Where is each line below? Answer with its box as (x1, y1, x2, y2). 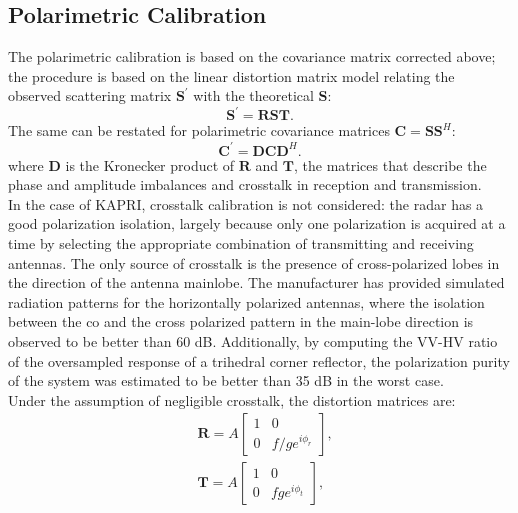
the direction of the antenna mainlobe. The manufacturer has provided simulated (8, 272, 505, 293)
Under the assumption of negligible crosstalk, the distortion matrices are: (8, 389, 456, 410)
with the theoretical (193, 85, 314, 106)
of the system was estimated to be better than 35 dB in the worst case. (8, 370, 444, 391)
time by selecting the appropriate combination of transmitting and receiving (8, 232, 474, 253)
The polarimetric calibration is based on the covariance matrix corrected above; (8, 46, 496, 67)
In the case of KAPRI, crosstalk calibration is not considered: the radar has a (8, 193, 484, 214)
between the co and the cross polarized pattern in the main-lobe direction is (8, 311, 474, 332)
